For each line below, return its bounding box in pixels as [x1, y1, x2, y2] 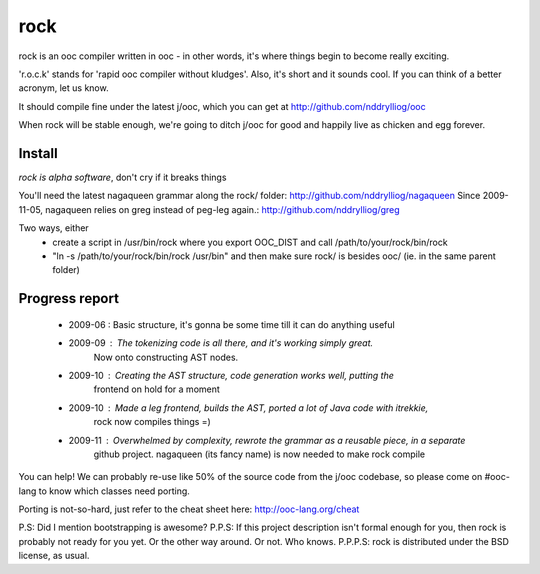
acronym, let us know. [18, 82, 109, 94]
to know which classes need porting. [38, 485, 190, 497]
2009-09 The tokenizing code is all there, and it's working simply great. [68, 337, 374, 349]
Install [18, 145, 59, 162]
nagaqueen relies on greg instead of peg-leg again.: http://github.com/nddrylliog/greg [45, 203, 400, 215]
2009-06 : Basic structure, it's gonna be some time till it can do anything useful [68, 318, 395, 330]
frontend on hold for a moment [93, 383, 220, 395]
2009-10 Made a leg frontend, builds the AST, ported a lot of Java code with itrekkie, [68, 401, 429, 414]
